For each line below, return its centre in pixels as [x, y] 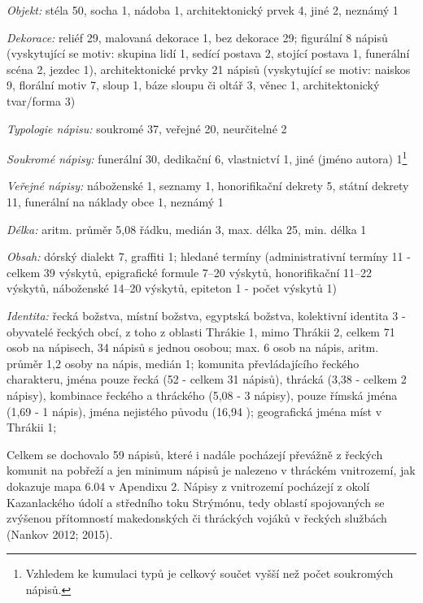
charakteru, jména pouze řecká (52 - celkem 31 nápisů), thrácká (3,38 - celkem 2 [207, 379]
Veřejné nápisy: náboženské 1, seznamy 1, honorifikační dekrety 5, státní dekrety [208, 186]
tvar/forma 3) [41, 100]
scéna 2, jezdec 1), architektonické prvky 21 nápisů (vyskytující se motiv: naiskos [209, 69]
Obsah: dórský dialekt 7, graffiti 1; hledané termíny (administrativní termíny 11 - [209, 256]
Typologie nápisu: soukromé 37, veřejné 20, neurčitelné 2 [147, 128]
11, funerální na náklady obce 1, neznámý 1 [115, 202]
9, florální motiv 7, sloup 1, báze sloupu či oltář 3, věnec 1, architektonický [193, 85]
